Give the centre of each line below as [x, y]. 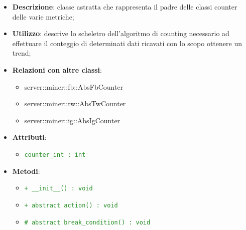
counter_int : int [55, 155]
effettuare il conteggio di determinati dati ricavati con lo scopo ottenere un [127, 43]
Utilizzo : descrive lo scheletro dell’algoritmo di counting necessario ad [121, 33]
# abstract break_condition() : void [87, 222]
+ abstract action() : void [71, 205]
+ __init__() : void [58, 189]
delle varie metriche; [43, 16]
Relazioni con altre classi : [57, 69]
